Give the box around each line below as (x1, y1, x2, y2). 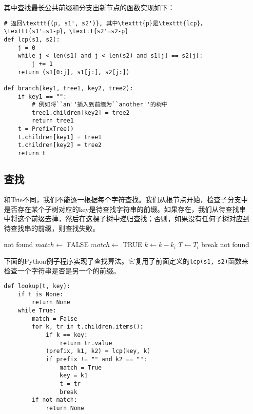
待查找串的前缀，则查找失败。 (4, 223, 99, 233)
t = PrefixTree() (18, 125, 74, 133)
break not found (201, 239, 249, 249)
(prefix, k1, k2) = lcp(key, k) (45, 348, 151, 355)
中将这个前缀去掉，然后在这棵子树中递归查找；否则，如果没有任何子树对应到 (4, 213, 250, 224)
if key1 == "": (18, 93, 67, 100)
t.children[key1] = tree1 (18, 133, 102, 141)
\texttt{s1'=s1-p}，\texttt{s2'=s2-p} (4, 28, 129, 35)
